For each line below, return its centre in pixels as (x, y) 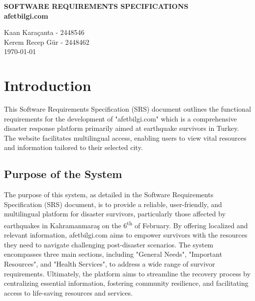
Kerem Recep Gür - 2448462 (47, 42)
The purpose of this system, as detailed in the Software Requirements (109, 195)
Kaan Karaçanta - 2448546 (44, 32)
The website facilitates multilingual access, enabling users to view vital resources (125, 137)
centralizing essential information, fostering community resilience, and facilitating (126, 283)
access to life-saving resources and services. (68, 292)
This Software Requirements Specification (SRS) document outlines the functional (127, 109)
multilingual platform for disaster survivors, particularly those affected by (115, 214)
